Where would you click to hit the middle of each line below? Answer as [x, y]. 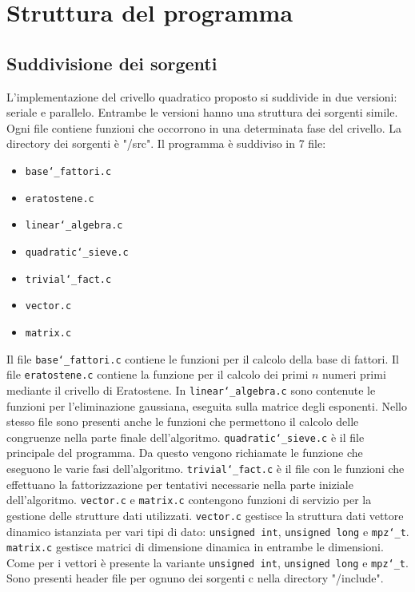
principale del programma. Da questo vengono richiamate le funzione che [185, 453]
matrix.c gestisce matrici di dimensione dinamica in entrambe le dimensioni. [195, 547]
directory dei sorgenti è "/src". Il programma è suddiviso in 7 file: [166, 143]
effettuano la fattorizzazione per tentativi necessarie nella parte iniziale [180, 484]
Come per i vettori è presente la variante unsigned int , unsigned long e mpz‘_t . [207, 562]
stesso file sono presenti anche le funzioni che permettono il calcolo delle [183, 421]
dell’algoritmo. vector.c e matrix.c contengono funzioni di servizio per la [189, 500]
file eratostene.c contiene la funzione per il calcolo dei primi [158, 374]
